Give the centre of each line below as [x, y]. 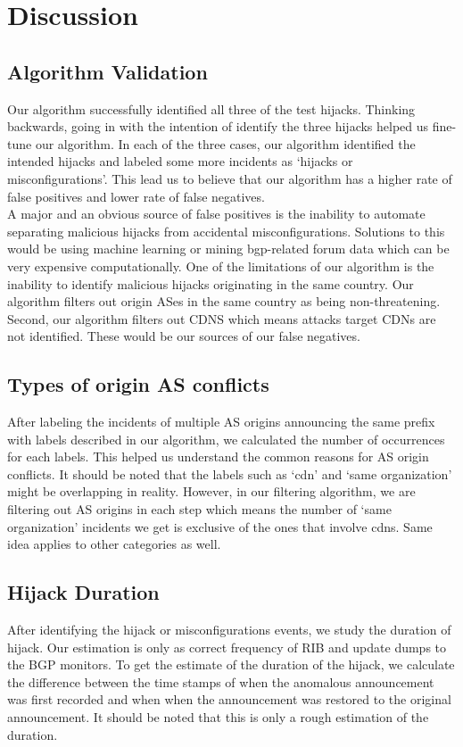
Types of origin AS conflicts [138, 384]
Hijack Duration [83, 592]
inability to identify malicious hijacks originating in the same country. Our [211, 283]
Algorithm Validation [107, 71]
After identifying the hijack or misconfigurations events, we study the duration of [229, 630]
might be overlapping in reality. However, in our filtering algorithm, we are [211, 491]
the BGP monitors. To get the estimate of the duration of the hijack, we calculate [231, 664]
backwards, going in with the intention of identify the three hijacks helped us [218, 126]
